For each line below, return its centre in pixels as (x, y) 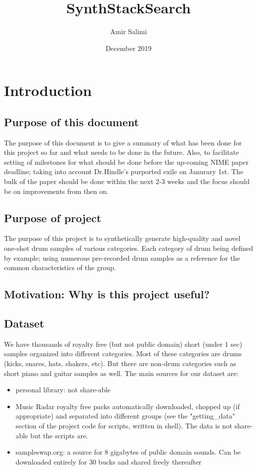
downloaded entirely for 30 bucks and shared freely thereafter (108, 461)
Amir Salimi (128, 31)
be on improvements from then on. (56, 191)
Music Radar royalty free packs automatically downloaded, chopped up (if (128, 406)
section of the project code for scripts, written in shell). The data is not (124, 425)
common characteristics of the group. (60, 267)
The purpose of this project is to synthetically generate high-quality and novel (122, 238)
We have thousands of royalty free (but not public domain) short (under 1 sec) (123, 344)
